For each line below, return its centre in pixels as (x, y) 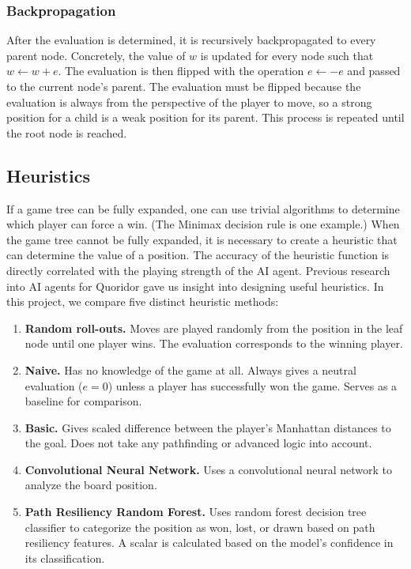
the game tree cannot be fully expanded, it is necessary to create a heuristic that (202, 239)
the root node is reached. (67, 132)
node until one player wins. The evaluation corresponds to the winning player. (214, 343)
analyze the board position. (91, 485)
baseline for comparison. (83, 401)
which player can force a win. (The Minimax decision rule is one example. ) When (203, 224)
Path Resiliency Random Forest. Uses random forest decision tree (196, 512)
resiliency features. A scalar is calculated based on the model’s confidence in (209, 543)
